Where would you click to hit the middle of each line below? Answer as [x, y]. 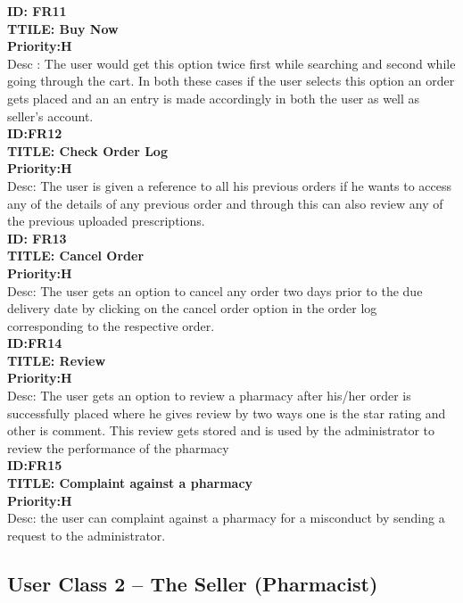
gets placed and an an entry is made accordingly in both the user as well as [214, 98]
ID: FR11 [37, 11]
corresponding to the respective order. [111, 325]
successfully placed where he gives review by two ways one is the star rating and [227, 413]
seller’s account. [50, 116]
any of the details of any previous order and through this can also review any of [225, 203]
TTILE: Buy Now [63, 28]
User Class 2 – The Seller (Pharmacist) [193, 583]
